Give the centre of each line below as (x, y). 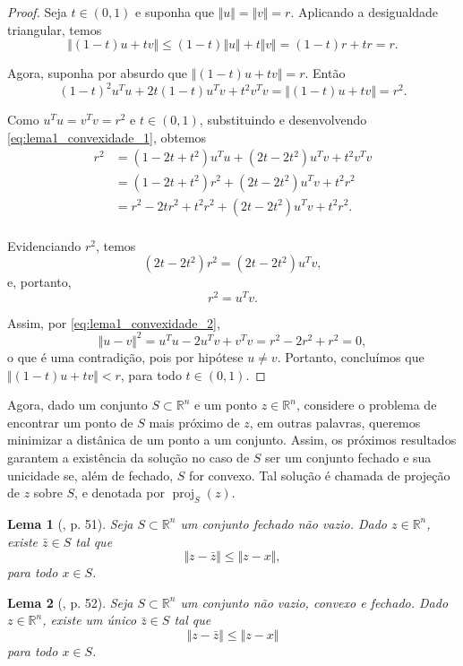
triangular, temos (55, 29)
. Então (325, 73)
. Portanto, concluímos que (351, 356)
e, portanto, (39, 282)
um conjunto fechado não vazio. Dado (284, 523)
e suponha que (175, 12)
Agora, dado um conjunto (77, 405)
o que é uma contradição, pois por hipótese (125, 356)
